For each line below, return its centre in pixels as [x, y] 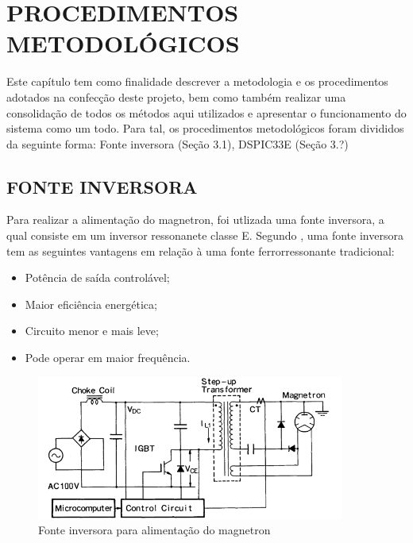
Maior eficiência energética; [91, 304]
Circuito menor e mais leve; [92, 331]
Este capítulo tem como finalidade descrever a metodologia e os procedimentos [197, 81]
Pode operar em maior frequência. [108, 358]
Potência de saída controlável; [97, 277]
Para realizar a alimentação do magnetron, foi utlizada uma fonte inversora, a [195, 220]
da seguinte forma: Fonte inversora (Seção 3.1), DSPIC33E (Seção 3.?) [178, 143]
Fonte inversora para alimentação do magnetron [154, 530]
